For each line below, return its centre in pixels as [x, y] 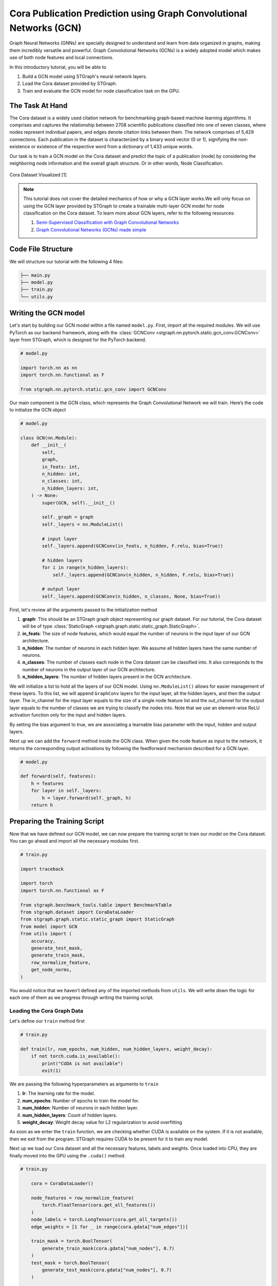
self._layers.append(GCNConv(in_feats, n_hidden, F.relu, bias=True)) [132, 546]
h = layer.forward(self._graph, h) [87, 798]
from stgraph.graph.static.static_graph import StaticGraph [97, 919]
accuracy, [43, 941]
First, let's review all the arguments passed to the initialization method [83, 610]
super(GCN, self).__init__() [78, 503]
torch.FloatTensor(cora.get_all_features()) [99, 1205]
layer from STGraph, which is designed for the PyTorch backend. [78, 340]
